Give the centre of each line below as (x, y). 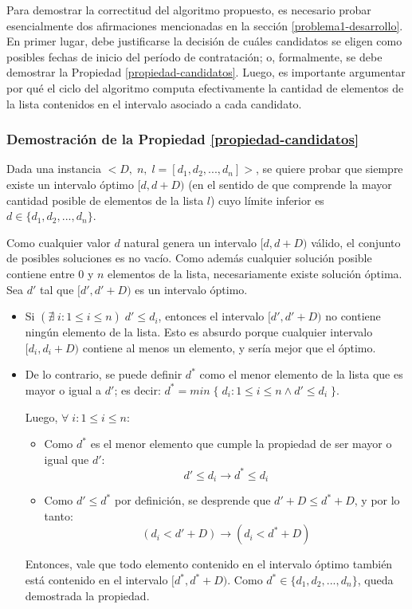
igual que (67, 459)
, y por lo (377, 500)
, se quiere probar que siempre (329, 169)
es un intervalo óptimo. (191, 289)
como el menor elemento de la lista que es (301, 374)
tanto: (59, 515)
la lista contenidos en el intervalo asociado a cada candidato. (154, 103)
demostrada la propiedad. (87, 595)
